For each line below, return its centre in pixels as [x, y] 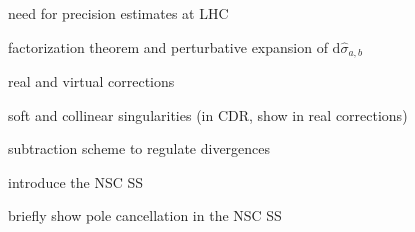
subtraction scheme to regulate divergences [139, 148]
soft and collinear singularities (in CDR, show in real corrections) [208, 114]
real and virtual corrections [91, 81]
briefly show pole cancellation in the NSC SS [145, 215]
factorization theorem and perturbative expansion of [168, 46]
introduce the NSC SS [76, 181]
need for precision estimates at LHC [118, 13]
